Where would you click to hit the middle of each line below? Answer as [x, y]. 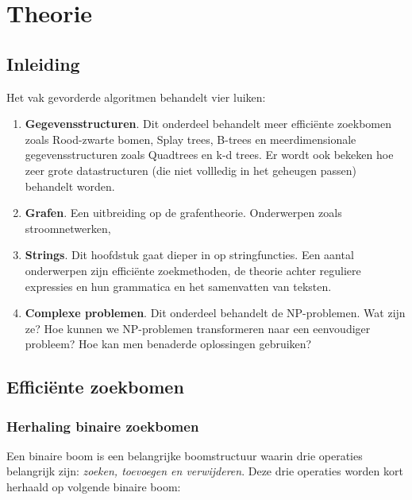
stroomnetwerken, [68, 228]
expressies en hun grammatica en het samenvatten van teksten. [178, 286]
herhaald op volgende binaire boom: [94, 487]
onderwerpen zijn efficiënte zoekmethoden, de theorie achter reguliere [193, 270]
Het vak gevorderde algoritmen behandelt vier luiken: [136, 97]
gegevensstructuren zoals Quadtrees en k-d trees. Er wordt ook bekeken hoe [209, 155]
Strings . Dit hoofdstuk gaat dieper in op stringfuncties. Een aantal [189, 255]
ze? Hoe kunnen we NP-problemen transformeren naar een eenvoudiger [198, 328]
